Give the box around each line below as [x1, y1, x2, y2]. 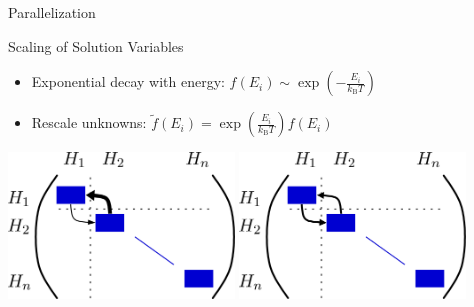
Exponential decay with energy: [31, 71, 225, 92]
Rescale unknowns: [31, 112, 147, 133]
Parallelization [8, 2, 96, 22]
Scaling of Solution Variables [8, 35, 184, 56]
